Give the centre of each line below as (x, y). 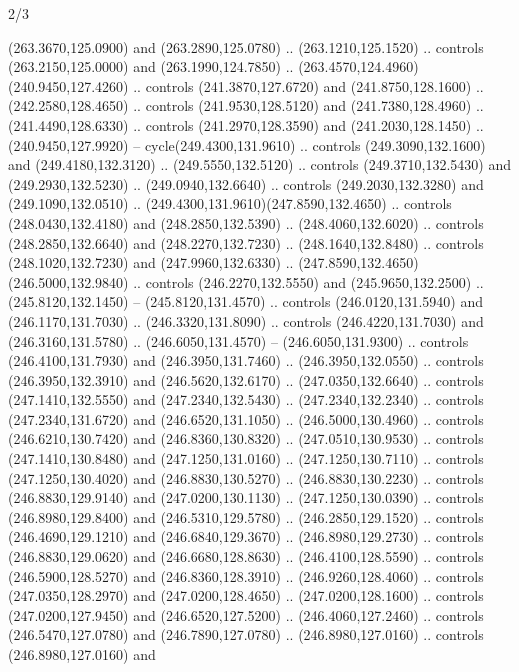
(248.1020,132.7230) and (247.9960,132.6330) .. (151, 262)
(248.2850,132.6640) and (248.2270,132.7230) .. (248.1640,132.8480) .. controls (246, 242)
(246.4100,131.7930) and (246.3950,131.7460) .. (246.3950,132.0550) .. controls (246, 360)
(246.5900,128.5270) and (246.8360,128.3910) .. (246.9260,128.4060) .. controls (246, 575)
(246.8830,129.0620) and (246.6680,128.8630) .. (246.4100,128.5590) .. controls (246, 556)
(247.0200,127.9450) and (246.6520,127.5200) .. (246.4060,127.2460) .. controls (246, 614)
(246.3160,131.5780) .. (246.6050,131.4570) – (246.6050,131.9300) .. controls (238, 340)
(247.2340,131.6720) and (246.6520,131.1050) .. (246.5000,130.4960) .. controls (246, 418)
